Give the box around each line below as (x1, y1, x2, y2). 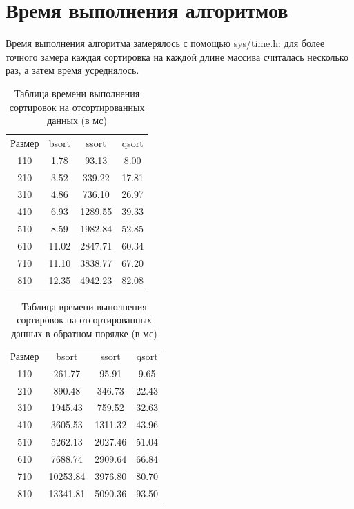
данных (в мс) (47, 113, 107, 128)
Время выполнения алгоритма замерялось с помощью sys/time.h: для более (6, 36, 325, 50)
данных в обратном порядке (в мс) (11, 326, 157, 340)
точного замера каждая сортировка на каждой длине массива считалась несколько (6, 49, 348, 63)
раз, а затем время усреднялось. (6, 63, 139, 77)
